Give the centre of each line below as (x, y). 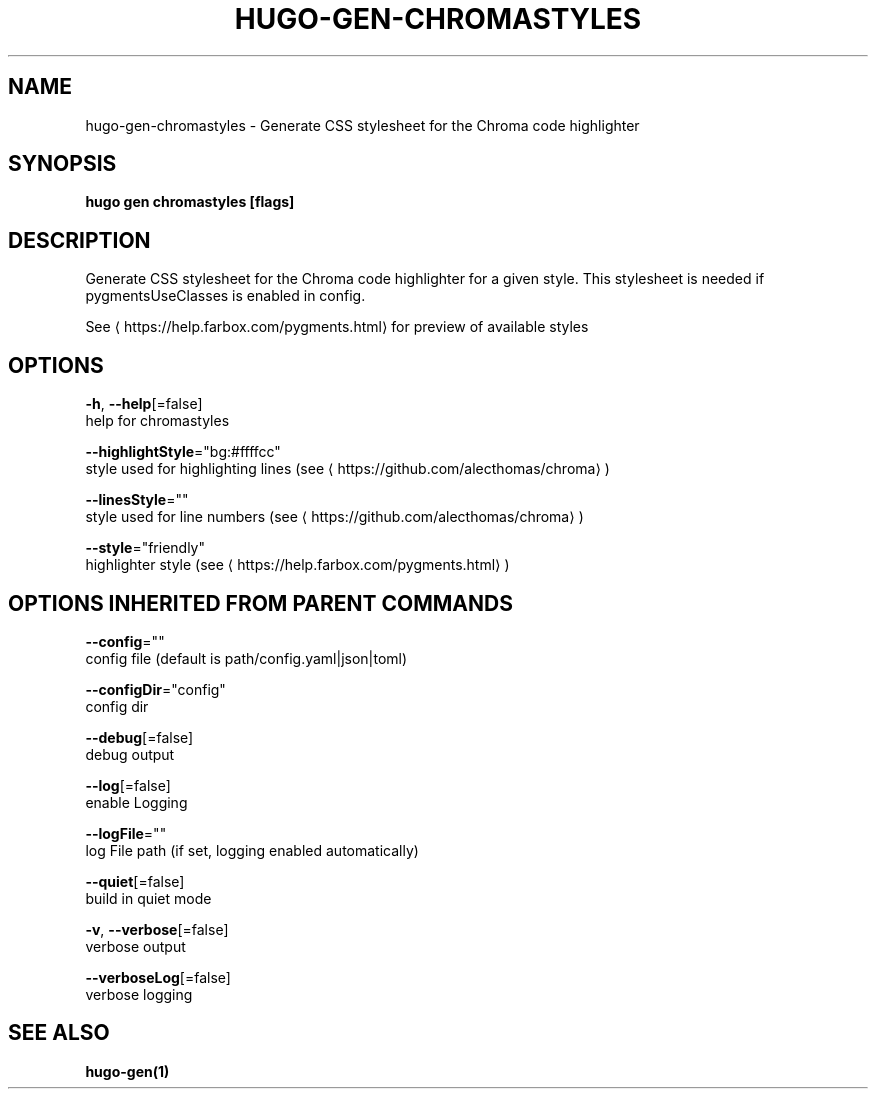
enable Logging (136, 802)
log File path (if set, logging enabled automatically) (252, 850)
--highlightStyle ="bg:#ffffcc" (183, 452)
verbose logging (139, 994)
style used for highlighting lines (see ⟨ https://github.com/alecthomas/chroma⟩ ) (347, 469)
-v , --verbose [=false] (157, 929)
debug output (130, 754)
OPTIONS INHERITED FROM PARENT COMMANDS (260, 603)
